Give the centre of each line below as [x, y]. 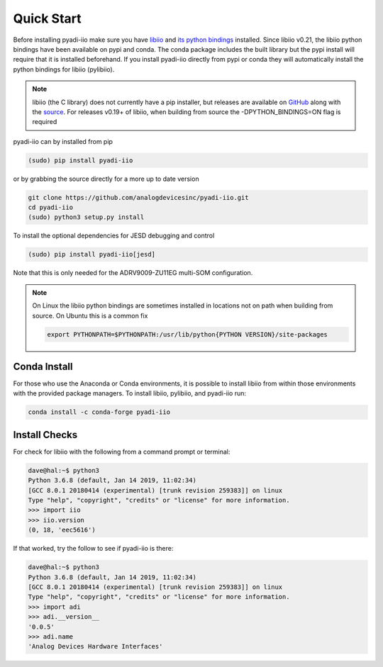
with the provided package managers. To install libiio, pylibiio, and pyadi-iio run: [130, 393]
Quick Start [47, 18]
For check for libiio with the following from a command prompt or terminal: [122, 452]
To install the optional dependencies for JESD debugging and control [114, 236]
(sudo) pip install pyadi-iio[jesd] [92, 254]
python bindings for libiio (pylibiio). [64, 69]
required [45, 122]
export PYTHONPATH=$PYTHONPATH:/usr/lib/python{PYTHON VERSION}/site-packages [187, 334]
